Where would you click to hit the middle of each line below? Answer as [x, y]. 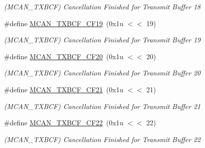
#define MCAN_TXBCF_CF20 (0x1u [64, 56]
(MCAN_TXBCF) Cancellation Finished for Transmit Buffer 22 [102, 139]
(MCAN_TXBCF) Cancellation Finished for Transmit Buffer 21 [102, 106]
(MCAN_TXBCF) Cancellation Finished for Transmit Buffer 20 [102, 73]
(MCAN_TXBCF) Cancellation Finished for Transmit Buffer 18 [102, 6]
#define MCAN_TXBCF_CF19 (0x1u [64, 23]
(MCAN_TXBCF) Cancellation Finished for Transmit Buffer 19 [102, 40]
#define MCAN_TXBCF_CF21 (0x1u [64, 89]
